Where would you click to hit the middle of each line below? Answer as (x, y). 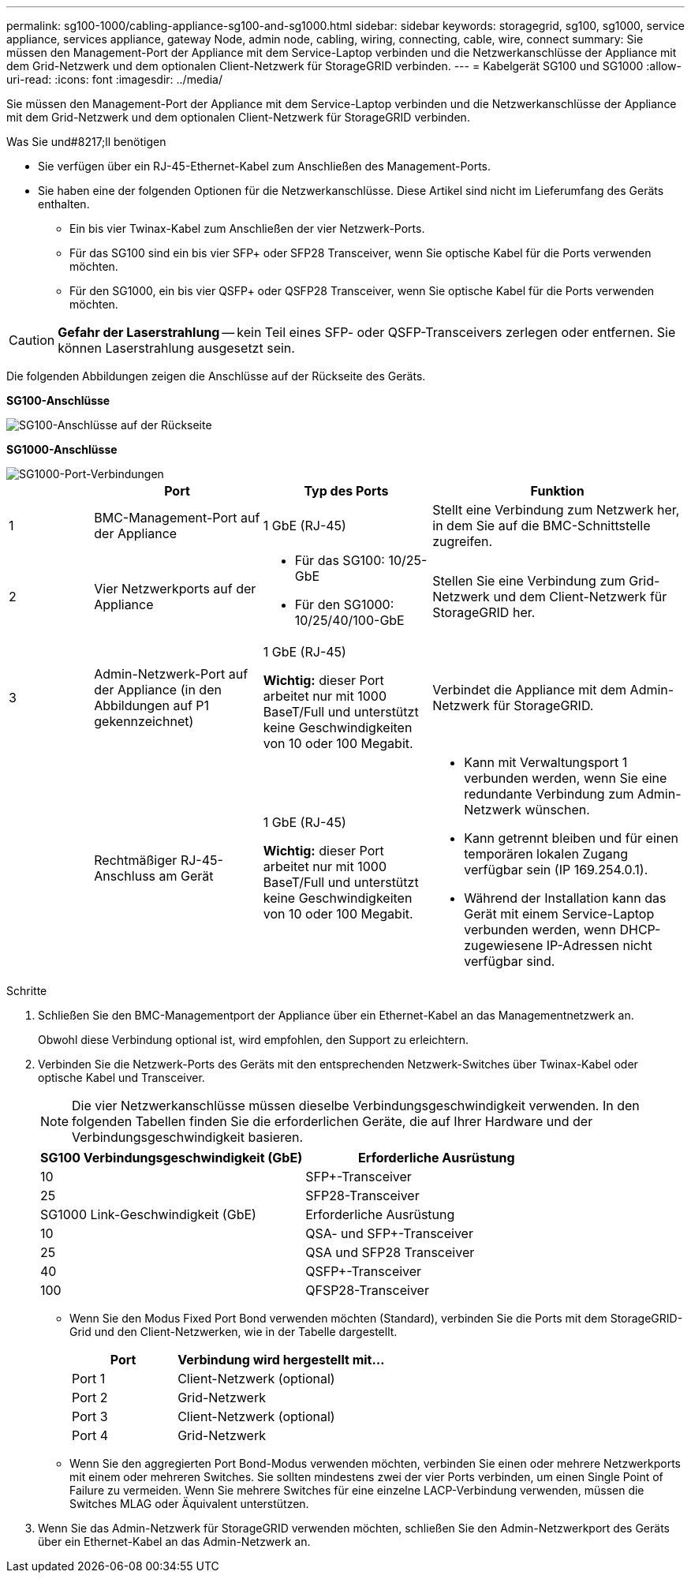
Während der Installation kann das (565, 898)
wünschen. (557, 810)
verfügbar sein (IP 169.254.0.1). (556, 870)
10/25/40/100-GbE (349, 620)
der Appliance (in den (158, 690)
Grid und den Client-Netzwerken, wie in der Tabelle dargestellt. (233, 1332)
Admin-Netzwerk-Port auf (171, 674)
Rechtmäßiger (136, 860)
